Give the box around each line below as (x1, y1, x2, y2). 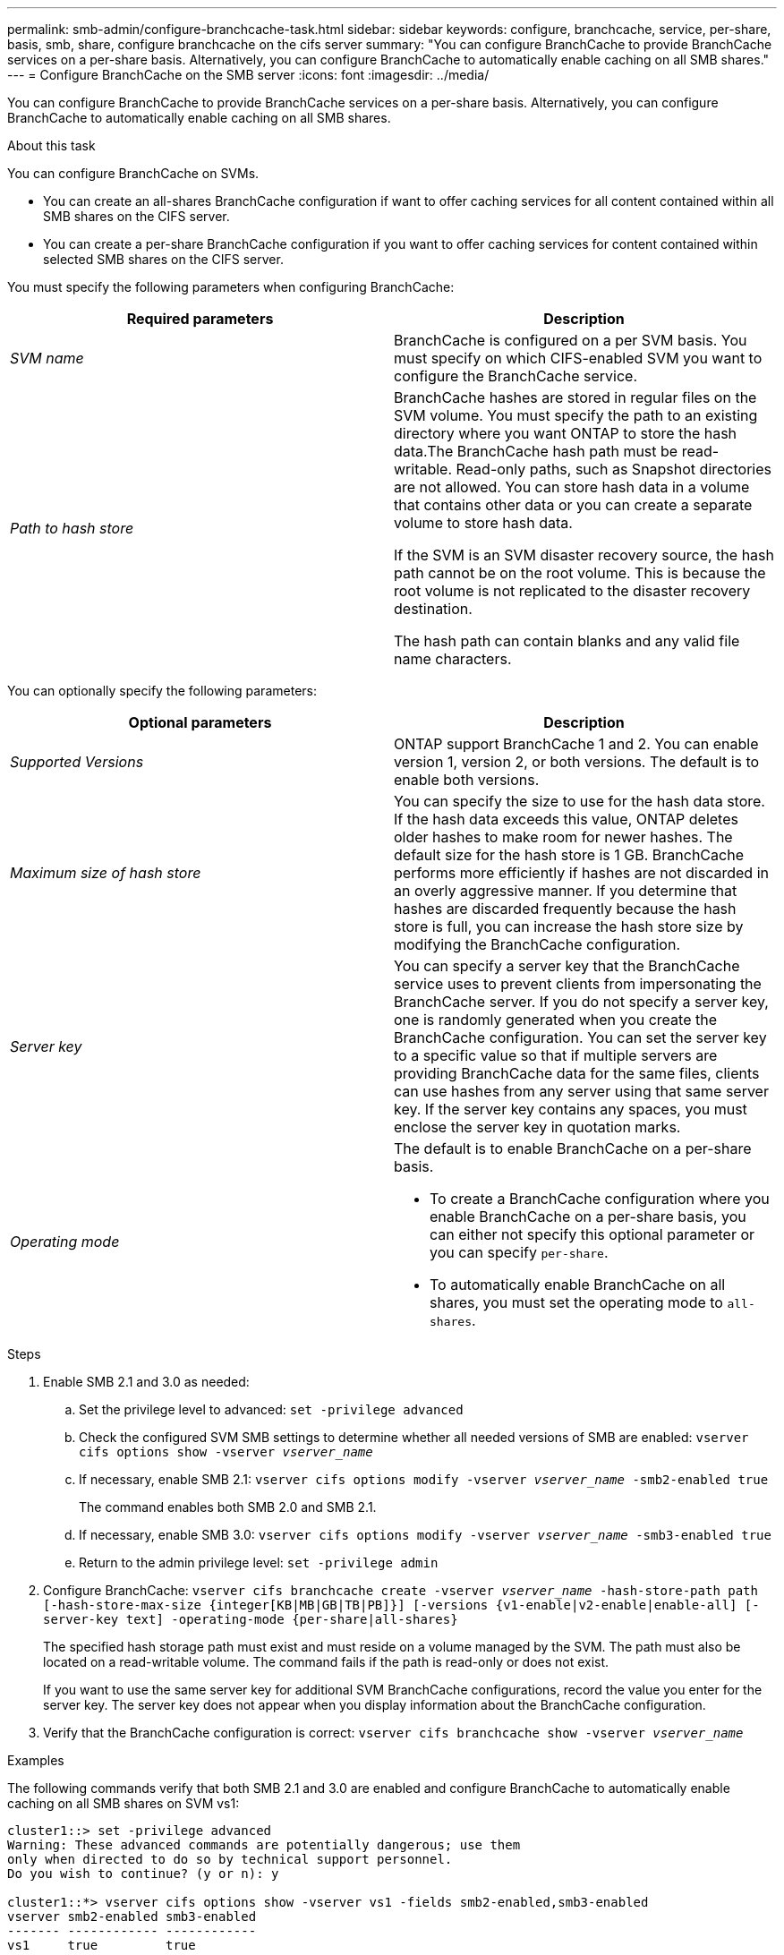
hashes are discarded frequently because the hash (394, 900, 737, 918)
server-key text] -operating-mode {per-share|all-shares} (43, 1612, 458, 1626)
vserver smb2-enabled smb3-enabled (7, 1909, 257, 1924)
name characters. (394, 650, 512, 668)
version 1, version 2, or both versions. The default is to (394, 753, 760, 771)
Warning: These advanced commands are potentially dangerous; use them (7, 1838, 521, 1852)
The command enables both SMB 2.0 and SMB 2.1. (79, 1499, 377, 1515)
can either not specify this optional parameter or (430, 1225, 755, 1243)
